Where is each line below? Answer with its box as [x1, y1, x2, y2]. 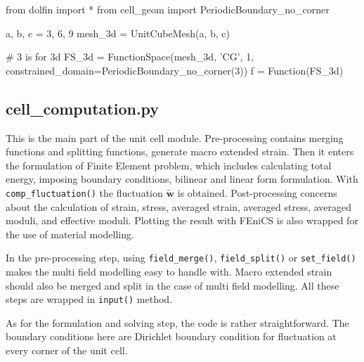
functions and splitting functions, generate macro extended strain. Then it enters [6, 144, 354, 159]
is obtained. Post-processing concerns [177, 185, 337, 200]
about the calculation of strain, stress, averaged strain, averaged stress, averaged [6, 199, 352, 214]
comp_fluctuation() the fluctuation [6, 185, 163, 200]
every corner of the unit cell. [6, 343, 128, 358]
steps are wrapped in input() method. [6, 292, 173, 306]
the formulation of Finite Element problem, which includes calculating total [6, 157, 332, 172]
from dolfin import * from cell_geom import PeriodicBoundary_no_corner [6, 2, 330, 16]
